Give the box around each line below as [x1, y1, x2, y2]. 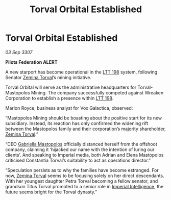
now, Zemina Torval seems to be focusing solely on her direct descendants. [5, 172, 164, 179]
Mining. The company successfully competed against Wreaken [31, 89, 164, 95]
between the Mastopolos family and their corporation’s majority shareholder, [5, 126, 166, 132]
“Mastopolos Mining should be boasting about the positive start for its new [5, 115, 162, 121]
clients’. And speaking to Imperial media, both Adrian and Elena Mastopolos [5, 152, 164, 158]
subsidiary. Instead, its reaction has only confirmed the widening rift [5, 120, 149, 126]
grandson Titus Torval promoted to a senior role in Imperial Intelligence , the [5, 183, 164, 189]
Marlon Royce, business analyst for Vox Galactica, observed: [5, 105, 133, 111]
